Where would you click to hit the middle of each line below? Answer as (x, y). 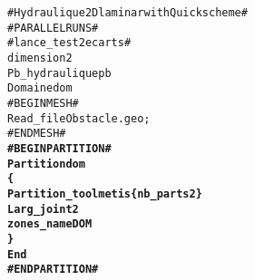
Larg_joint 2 (43, 209)
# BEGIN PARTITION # (59, 148)
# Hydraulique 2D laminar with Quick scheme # (127, 13)
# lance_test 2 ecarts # (69, 43)
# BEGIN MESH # (43, 103)
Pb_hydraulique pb (59, 73)
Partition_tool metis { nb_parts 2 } (105, 193)
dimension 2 (40, 58)
